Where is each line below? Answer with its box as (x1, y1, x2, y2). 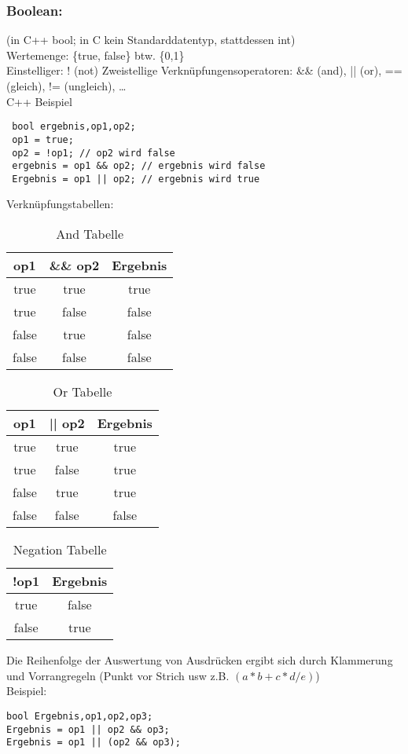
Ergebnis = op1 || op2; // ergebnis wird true (12, 173, 260, 185)
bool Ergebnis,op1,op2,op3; (6, 710, 153, 722)
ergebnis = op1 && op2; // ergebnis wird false (12, 160, 266, 172)
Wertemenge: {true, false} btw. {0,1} (6, 46, 185, 63)
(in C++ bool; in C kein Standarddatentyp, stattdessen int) (6, 31, 296, 48)
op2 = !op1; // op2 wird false (12, 147, 175, 159)
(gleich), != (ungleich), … (6, 78, 127, 93)
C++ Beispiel (6, 93, 72, 109)
